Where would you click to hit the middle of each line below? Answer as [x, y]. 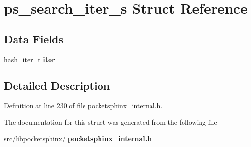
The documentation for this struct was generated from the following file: [111, 122]
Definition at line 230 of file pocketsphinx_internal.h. [83, 106]
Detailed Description [57, 85]
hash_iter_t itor [30, 59]
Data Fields [34, 39]
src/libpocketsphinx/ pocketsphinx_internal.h [78, 138]
